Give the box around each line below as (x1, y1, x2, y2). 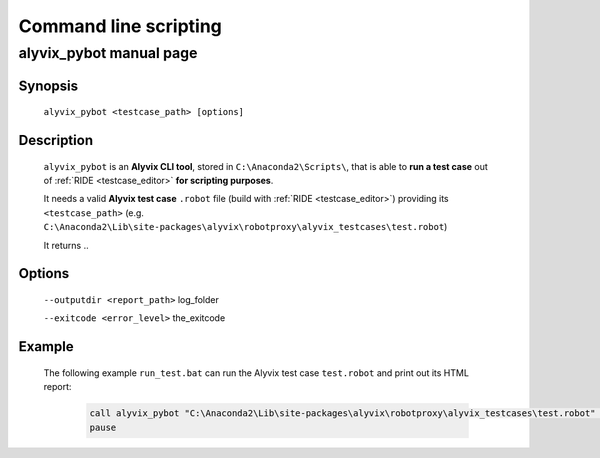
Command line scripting (18, 15, 222, 37)
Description (18, 132, 94, 149)
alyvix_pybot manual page (18, 44, 198, 62)
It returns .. (43, 239, 89, 251)
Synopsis (18, 77, 79, 94)
